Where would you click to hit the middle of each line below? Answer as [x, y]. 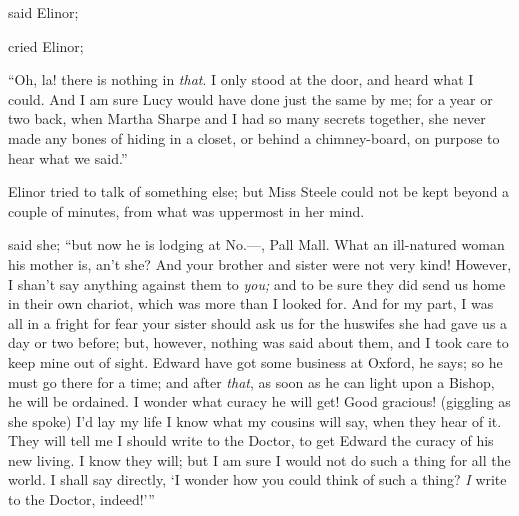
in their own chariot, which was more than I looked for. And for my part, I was [251, 303]
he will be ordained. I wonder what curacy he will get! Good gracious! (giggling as [259, 401]
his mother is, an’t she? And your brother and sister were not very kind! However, [260, 263]
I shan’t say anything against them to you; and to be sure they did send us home [257, 283]
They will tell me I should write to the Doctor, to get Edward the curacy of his [251, 440]
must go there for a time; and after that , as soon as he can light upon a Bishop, [251, 381]
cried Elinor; [46, 45]
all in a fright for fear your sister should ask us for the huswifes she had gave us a [258, 322]
